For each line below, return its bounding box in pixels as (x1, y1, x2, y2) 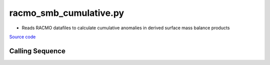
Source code (9, 34, 36, 40)
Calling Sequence (9, 47, 66, 55)
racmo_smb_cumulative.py (9, 7, 124, 18)
